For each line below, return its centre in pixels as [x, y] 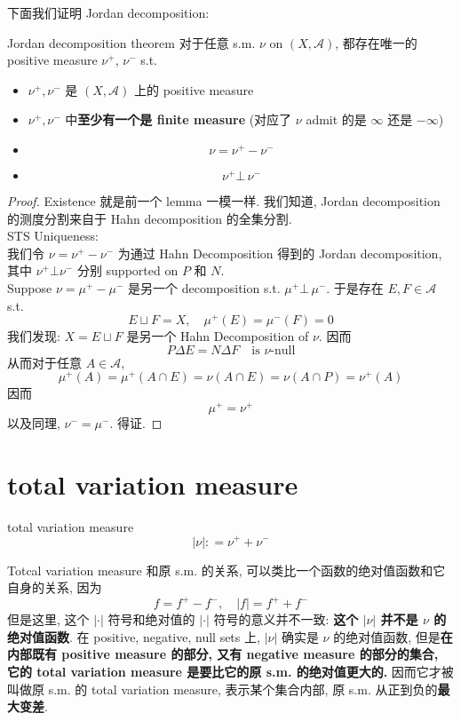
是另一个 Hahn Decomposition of [218, 336]
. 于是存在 [355, 287]
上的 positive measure [194, 89]
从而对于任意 [44, 362]
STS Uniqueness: [53, 236]
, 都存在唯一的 [376, 42]
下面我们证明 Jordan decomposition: [108, 12]
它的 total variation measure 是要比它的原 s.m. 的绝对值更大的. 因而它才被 [230, 671]
